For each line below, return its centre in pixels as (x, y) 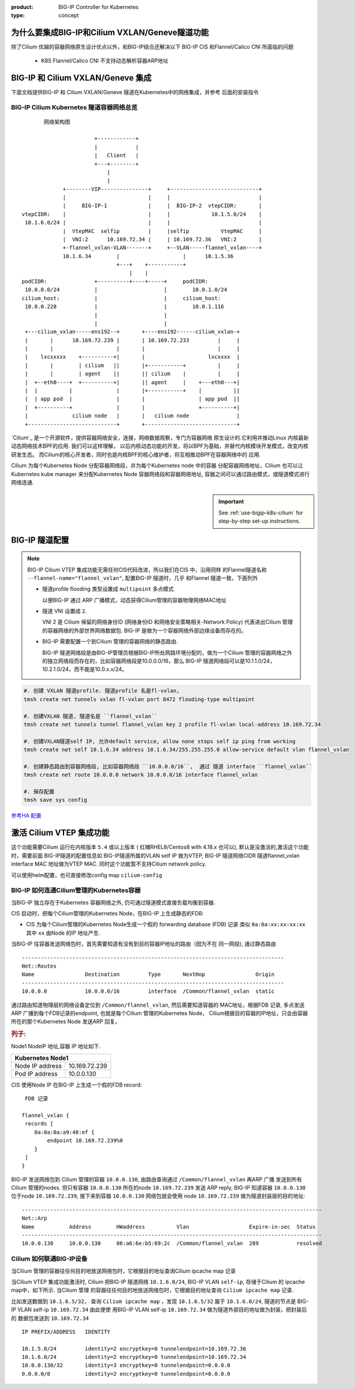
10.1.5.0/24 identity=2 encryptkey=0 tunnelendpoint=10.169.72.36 (134, 1348)
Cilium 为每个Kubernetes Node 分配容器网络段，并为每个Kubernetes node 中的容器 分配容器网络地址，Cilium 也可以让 (157, 466)
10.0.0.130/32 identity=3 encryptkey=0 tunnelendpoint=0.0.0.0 (126, 1365)
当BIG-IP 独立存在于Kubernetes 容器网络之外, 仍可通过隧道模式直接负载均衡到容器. (113, 902)
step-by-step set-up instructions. (259, 521)
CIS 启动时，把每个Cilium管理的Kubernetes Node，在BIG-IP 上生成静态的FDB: (107, 914)
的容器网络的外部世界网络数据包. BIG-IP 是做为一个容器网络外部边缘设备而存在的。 (145, 630)
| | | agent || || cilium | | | (132, 374)
